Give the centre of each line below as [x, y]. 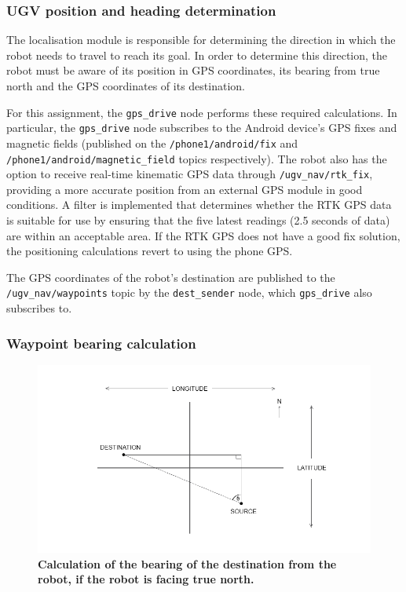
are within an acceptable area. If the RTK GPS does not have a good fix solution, [203, 235]
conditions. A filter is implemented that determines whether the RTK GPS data [199, 205]
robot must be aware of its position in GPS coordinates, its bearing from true [193, 70]
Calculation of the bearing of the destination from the [187, 563]
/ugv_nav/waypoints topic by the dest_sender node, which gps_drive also [189, 292]
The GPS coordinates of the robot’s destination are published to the [171, 277]
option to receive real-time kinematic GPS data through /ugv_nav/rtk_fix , [190, 174]
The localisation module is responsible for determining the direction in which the [201, 40]
